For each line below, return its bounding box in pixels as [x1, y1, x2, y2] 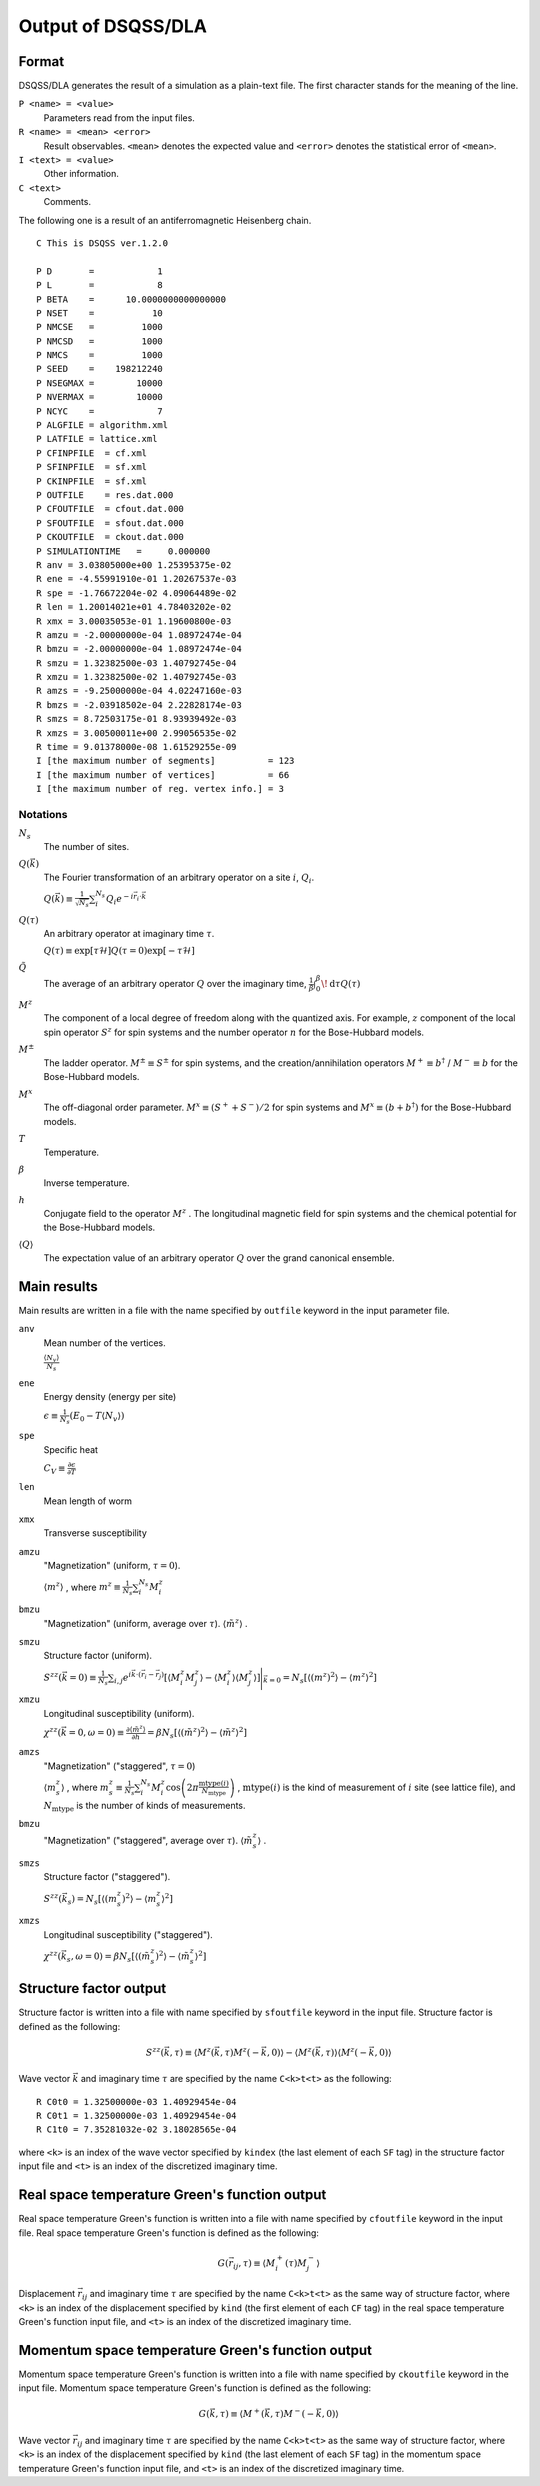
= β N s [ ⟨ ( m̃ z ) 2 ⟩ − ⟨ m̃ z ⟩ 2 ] [146, 1725, 247, 1740]
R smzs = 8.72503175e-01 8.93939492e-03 [36, 713, 237, 725]
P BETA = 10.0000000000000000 [36, 293, 227, 305]
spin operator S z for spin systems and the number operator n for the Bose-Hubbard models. [43, 1025, 425, 1038]
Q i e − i [105, 891, 134, 907]
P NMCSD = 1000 [36, 335, 164, 347]
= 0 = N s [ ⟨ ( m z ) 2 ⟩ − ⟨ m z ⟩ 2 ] [268, 1670, 377, 1685]
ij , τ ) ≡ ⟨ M [233, 2257, 276, 2271]
